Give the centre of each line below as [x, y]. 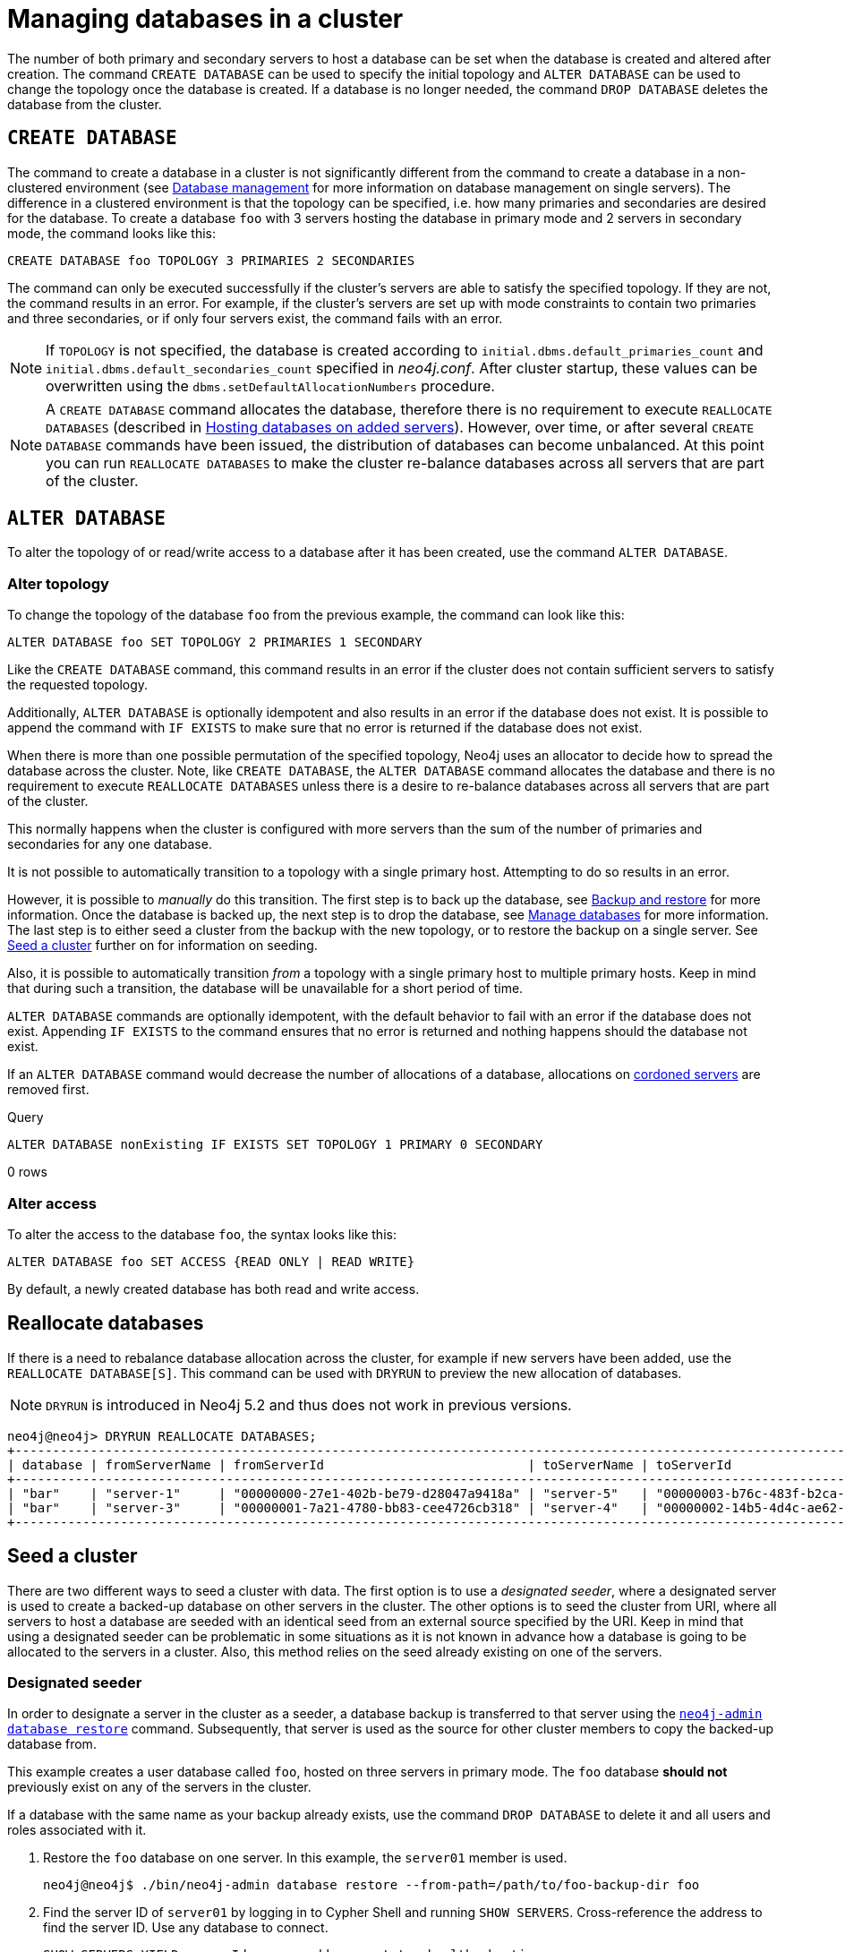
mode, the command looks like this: [111, 233]
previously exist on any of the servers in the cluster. [159, 1787]
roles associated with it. [77, 1830]
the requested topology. [78, 685]
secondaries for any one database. [110, 844]
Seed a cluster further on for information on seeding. [162, 946]
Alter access [52, 1203]
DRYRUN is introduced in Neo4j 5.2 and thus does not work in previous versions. [309, 1404]
